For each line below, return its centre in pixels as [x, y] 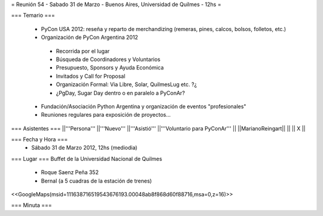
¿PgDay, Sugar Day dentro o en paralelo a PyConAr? [121, 93]
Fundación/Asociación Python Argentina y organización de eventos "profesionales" [144, 106]
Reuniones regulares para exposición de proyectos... [106, 115]
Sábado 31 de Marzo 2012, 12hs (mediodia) [84, 148]
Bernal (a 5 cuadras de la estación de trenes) [96, 181]
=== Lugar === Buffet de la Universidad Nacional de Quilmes [87, 159]
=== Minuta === [31, 205]
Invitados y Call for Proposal [91, 76]
